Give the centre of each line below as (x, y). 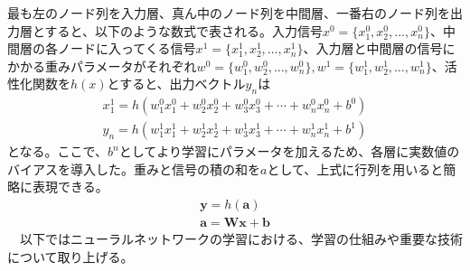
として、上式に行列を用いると (355, 168)
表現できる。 (70, 187)
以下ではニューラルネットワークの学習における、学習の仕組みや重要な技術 (241, 239)
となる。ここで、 (58, 151)
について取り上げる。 (70, 256)
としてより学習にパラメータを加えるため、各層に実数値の (289, 151)
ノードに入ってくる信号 (127, 48)
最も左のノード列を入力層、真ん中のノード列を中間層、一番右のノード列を (229, 13)
